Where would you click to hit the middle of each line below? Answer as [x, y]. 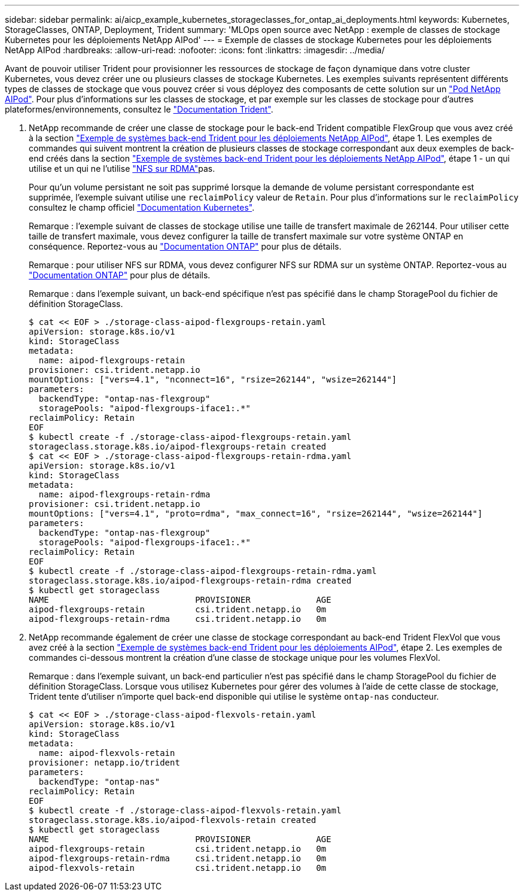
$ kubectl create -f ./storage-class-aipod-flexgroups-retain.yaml [190, 437]
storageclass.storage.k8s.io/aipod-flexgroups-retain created [178, 447]
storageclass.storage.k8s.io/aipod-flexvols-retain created [173, 820]
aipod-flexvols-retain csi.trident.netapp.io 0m [178, 868]
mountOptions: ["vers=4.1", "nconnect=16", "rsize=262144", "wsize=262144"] [213, 379]
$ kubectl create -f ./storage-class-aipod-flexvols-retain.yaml [185, 810]
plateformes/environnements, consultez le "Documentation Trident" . [139, 109]
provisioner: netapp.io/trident [104, 763]
